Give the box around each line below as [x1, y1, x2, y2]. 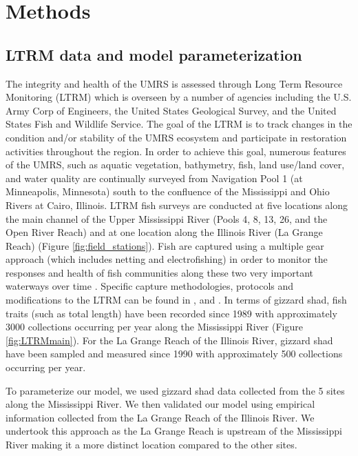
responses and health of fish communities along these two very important [6, 265, 314, 279]
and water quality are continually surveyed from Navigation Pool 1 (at [6, 170, 303, 185]
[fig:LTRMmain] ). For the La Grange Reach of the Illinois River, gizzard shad [6, 333, 333, 347]
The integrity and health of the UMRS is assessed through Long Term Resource [6, 76, 343, 90]
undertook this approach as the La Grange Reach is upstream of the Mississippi [6, 424, 342, 438]
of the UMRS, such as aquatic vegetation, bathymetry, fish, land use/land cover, [6, 157, 345, 172]
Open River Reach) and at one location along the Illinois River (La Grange [6, 225, 323, 239]
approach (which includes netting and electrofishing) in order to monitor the [6, 252, 328, 266]
